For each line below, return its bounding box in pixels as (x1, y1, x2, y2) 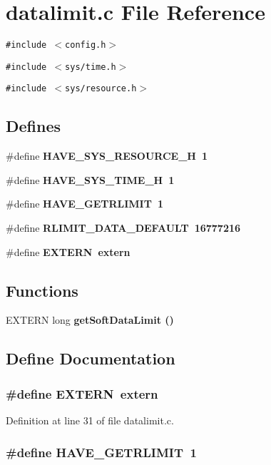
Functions (6, 279, 78, 301)
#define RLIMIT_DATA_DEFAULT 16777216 (6, 220, 241, 235)
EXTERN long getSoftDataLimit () (6, 312, 174, 327)
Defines (6, 115, 61, 137)
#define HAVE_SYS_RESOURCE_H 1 (6, 148, 208, 163)
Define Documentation (6, 347, 175, 369)
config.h (65, 40, 106, 51)
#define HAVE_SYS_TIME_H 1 (6, 172, 175, 187)
